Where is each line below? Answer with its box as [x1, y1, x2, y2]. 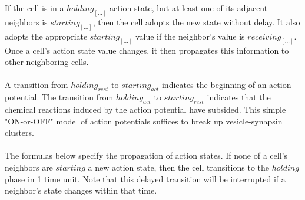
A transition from [5, 78, 68, 91]
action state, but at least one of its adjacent [110, 2, 268, 14]
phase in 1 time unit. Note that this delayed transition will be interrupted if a [5, 172, 286, 185]
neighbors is [5, 15, 48, 28]
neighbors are [5, 160, 53, 173]
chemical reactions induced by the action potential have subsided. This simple [5, 103, 286, 115]
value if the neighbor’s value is [135, 29, 245, 42]
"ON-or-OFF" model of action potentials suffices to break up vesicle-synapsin [5, 114, 283, 127]
